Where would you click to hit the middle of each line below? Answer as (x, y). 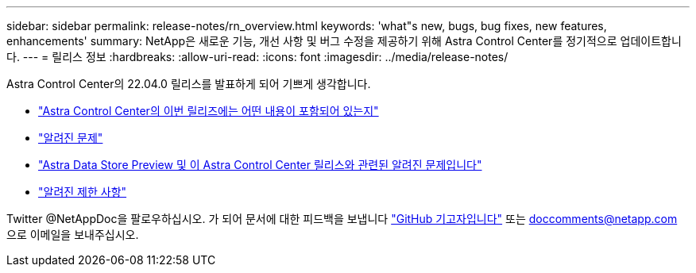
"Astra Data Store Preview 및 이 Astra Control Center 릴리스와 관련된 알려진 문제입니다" (260, 165)
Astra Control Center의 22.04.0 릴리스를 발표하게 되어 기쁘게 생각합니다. (189, 84)
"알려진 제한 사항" (83, 192)
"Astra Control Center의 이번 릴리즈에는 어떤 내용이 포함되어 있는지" (209, 111)
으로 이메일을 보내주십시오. (73, 235)
